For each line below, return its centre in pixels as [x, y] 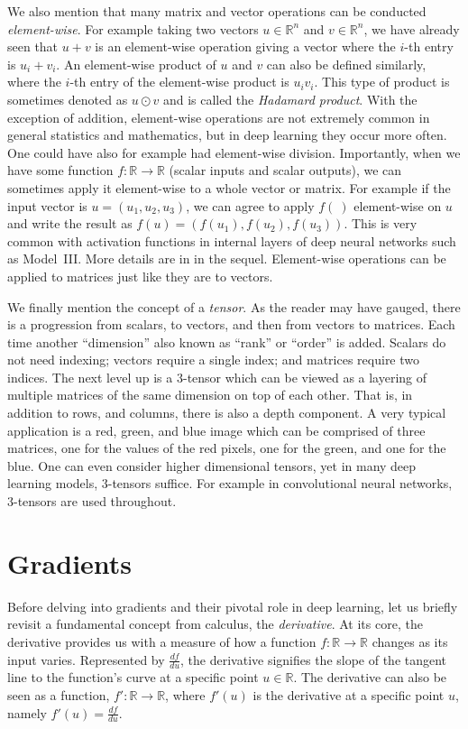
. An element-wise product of [136, 64]
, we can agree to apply [250, 205]
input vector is [47, 205]
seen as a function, [59, 694]
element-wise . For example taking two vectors [133, 28]
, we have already [412, 28]
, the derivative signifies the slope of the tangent [314, 659]
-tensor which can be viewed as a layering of [305, 377]
